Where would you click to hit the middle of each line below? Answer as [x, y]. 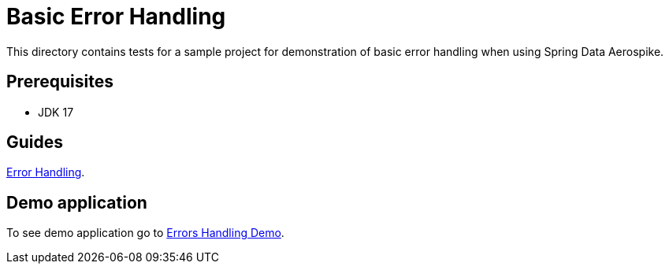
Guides [35, 142]
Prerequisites [60, 82]
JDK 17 [56, 112]
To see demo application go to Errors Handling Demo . [145, 233]
